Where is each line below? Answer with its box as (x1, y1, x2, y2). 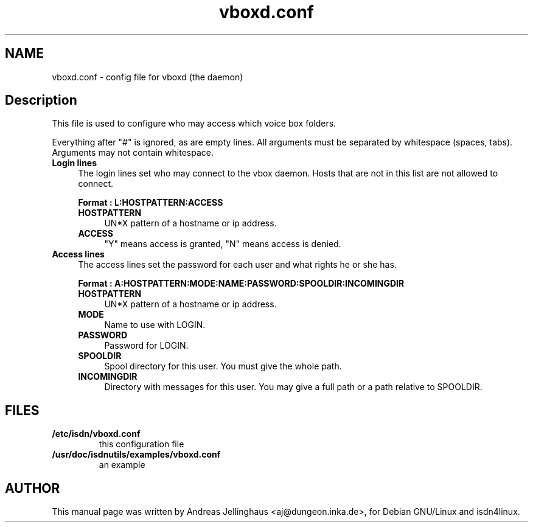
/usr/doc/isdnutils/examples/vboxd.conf (52, 449, 221, 460)
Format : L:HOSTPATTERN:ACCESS (78, 197, 223, 208)
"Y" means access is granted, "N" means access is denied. (104, 239, 341, 250)
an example (99, 459, 145, 470)
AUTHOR (5, 480, 60, 496)
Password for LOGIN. (104, 340, 189, 351)
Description (5, 92, 77, 108)
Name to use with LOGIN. (104, 319, 206, 330)
